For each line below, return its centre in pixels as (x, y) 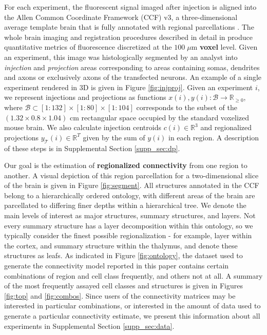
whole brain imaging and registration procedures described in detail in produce (128, 37)
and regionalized (226, 127)
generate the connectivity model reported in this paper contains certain (117, 266)
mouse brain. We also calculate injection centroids (83, 127)
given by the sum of (114, 137)
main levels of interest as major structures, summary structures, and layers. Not (130, 215)
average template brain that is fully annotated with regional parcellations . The (129, 27)
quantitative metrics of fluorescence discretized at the (88, 47)
